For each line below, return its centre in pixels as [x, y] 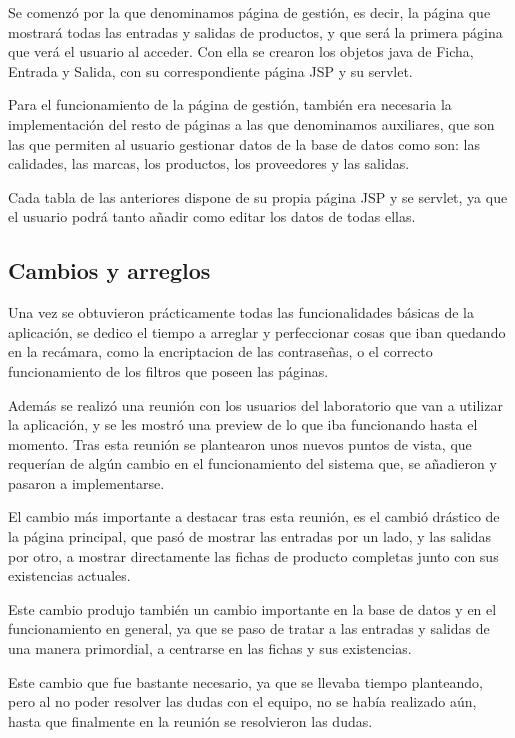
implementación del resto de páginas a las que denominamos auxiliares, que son [251, 123]
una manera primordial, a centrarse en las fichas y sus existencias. [210, 648]
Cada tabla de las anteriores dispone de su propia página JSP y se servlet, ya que [258, 196]
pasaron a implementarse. [86, 482]
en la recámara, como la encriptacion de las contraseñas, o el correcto [220, 351]
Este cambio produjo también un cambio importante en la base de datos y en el [252, 608]
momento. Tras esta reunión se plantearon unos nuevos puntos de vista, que [240, 443]
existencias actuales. [69, 575]
